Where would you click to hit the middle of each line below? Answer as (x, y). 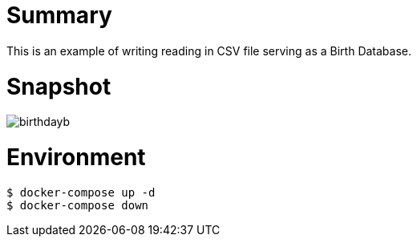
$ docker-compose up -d (81, 192)
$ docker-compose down (78, 205)
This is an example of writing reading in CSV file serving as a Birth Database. (209, 51)
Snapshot (59, 86)
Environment (76, 157)
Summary (59, 15)
